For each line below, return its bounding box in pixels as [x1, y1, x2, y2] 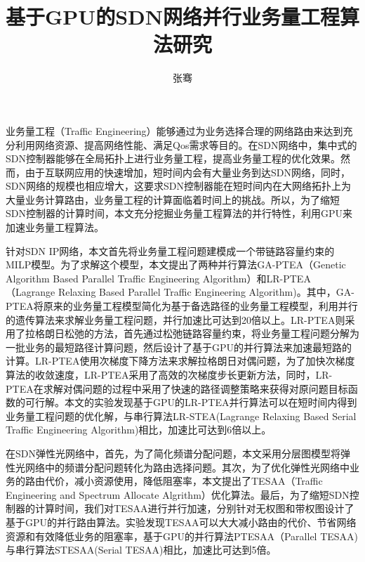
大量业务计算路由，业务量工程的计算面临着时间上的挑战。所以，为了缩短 [6, 192, 340, 207]
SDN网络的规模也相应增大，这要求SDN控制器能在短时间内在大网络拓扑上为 [6, 178, 351, 193]
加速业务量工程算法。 [6, 220, 104, 235]
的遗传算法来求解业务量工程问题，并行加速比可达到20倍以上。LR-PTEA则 [6, 312, 345, 327]
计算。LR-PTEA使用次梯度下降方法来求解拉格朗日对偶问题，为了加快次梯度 [6, 353, 355, 368]
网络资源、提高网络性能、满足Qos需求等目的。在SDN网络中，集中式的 [34, 137, 357, 152]
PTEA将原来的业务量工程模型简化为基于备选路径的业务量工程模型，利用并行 [6, 299, 358, 313]
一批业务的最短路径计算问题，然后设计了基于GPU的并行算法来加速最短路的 [6, 339, 352, 354]
